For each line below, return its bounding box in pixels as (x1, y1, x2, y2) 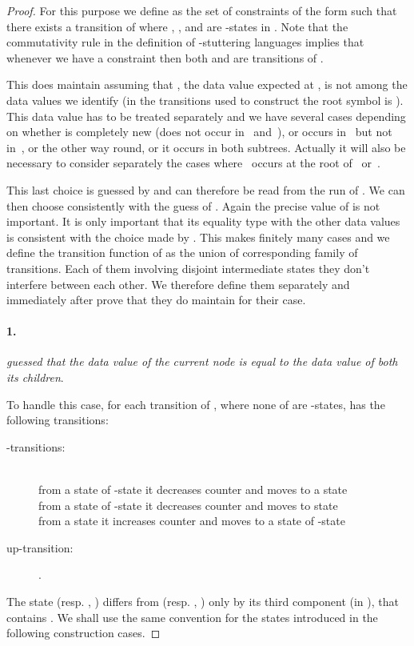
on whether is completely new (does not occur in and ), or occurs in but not (6, 123, 392, 140)
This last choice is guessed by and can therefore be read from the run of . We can (6, 181, 405, 198)
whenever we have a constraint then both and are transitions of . (6, 49, 324, 66)
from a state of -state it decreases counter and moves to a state (38, 481, 348, 498)
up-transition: (6, 539, 74, 556)
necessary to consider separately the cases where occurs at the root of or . (6, 154, 380, 171)
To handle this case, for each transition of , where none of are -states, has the (6, 395, 385, 412)
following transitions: (6, 411, 109, 428)
